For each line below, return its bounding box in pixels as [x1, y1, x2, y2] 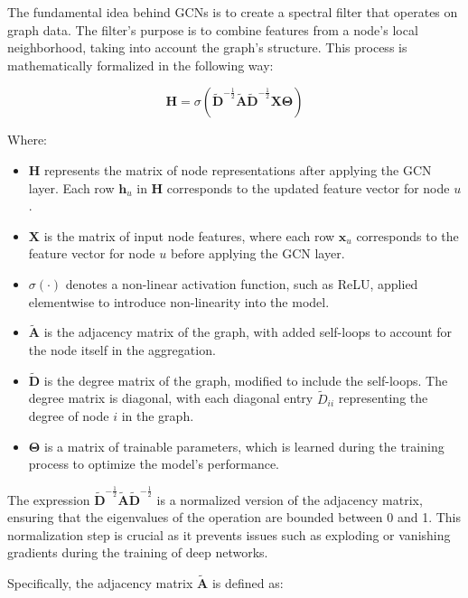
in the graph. [121, 406, 194, 425]
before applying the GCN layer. [170, 244, 345, 263]
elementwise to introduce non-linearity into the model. [28, 292, 330, 311]
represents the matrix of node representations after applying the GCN [44, 160, 432, 179]
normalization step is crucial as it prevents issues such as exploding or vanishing [7, 525, 451, 544]
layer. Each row [28, 178, 115, 197]
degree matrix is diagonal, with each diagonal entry [28, 388, 314, 407]
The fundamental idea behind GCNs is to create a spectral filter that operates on [7, 3, 458, 21]
